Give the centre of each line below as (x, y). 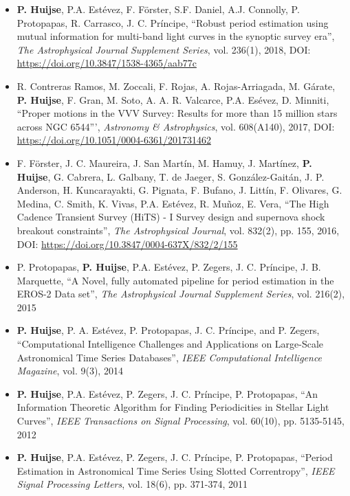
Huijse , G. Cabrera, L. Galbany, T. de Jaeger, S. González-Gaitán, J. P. (171, 176)
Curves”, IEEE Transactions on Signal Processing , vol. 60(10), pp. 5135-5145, (181, 421)
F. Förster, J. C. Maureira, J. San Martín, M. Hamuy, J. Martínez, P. (164, 162)
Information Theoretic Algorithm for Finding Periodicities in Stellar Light (173, 407)
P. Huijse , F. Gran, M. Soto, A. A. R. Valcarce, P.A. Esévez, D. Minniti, (173, 99)
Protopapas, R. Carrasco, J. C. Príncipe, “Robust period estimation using (173, 22)
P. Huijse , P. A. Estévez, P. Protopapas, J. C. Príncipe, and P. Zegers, (168, 330)
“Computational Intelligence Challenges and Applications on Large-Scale (170, 344)
